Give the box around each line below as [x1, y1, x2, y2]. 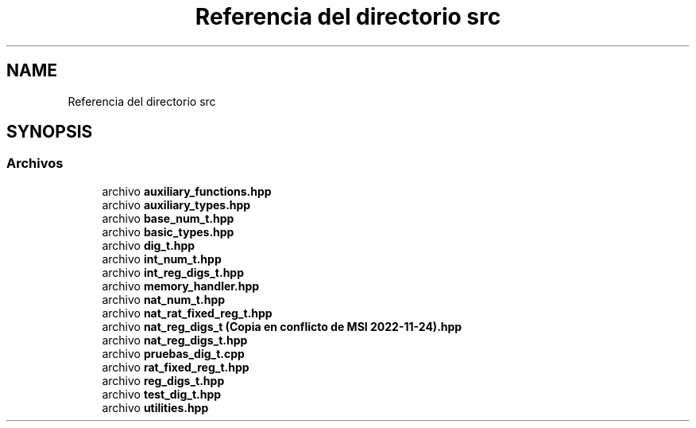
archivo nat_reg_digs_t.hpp [102, 333, 248, 347]
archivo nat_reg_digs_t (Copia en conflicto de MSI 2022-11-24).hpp [102, 319, 462, 333]
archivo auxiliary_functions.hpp [102, 184, 272, 198]
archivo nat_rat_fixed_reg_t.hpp [102, 305, 273, 320]
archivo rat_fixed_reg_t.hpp [102, 360, 249, 374]
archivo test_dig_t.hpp [102, 387, 222, 401]
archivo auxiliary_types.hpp [102, 197, 251, 212]
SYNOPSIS [6, 122, 93, 142]
